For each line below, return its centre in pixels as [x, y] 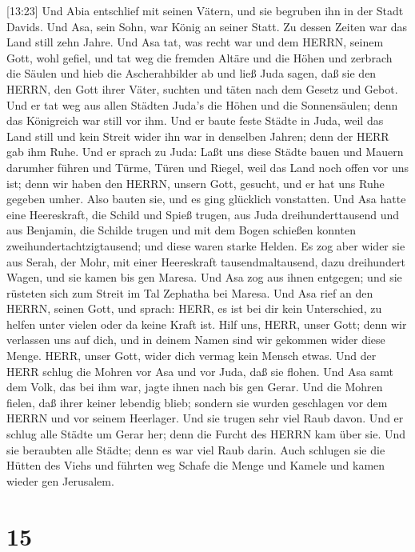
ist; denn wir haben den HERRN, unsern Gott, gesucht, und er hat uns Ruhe [196, 183]
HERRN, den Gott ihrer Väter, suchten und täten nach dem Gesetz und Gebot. [202, 88]
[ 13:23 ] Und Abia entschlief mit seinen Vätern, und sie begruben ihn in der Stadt [205, 10]
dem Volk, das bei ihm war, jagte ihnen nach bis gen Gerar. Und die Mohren [195, 387]
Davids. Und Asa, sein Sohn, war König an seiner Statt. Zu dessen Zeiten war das [207, 26]
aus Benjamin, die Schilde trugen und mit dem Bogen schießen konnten [181, 230]
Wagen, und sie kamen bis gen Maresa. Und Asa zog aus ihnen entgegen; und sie [204, 277]
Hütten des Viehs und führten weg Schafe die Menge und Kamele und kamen [196, 465]
